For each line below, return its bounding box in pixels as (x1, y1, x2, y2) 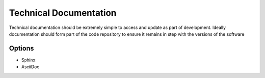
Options (9, 44, 34, 52)
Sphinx (21, 57, 36, 63)
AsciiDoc (21, 64, 40, 70)
